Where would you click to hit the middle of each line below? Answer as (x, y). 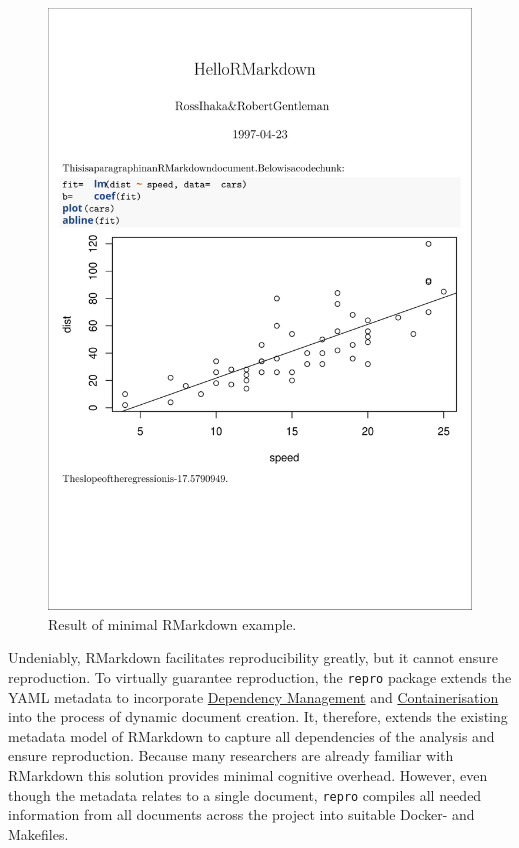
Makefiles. (38, 833)
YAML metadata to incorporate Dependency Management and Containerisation (253, 696)
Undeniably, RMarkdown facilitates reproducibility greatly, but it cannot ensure (253, 657)
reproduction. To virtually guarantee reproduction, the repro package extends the (260, 676)
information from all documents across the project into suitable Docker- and (241, 814)
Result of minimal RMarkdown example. (172, 623)
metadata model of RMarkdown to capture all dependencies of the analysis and (251, 735)
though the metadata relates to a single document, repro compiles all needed (245, 794)
